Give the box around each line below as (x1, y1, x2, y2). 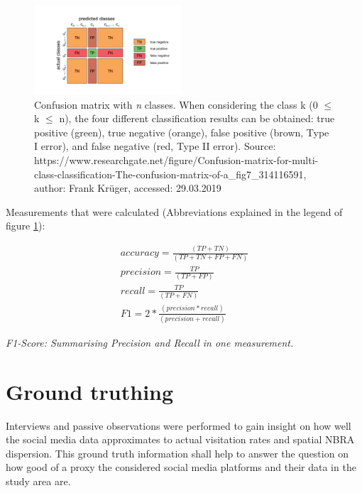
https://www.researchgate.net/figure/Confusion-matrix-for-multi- (34, 152, 319, 167)
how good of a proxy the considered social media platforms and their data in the (6, 460, 356, 475)
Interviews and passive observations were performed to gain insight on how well (6, 418, 351, 433)
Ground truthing (6, 376, 174, 406)
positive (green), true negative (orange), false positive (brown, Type (34, 124, 329, 139)
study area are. (6, 474, 71, 489)
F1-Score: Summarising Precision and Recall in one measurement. (6, 335, 294, 350)
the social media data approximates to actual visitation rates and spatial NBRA (6, 432, 355, 447)
